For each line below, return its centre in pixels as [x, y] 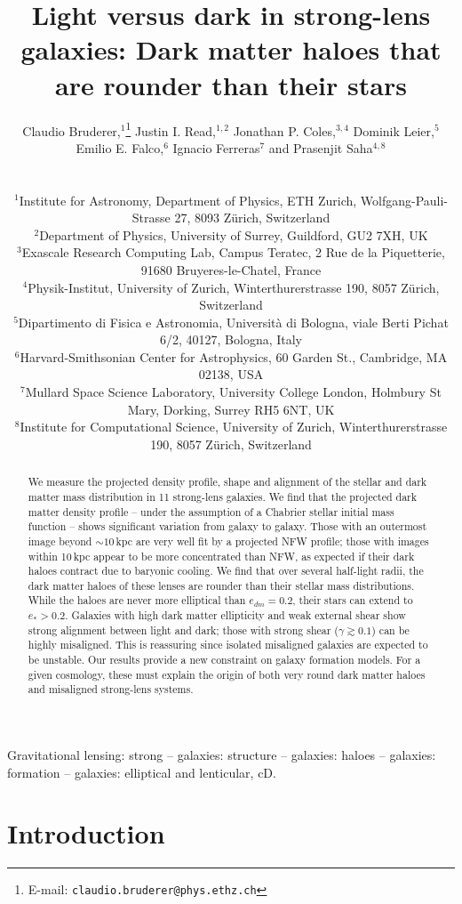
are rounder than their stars [231, 84]
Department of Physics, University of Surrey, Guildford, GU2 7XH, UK [234, 234]
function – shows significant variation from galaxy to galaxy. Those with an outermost [227, 526]
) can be [390, 630]
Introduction [86, 833]
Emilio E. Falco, [120, 147]
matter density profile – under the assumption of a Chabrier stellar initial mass [211, 511]
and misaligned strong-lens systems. [111, 689]
